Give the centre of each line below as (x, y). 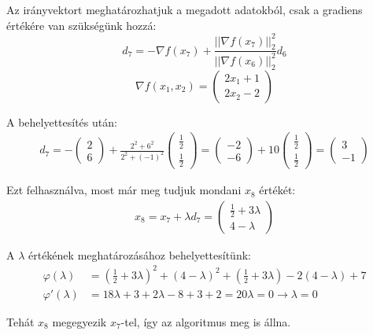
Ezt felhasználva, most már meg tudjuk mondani (124, 190)
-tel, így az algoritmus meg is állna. (206, 321)
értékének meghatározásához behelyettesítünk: (140, 254)
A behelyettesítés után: (62, 121)
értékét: (277, 190)
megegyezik (79, 321)
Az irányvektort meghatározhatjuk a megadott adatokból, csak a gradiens (185, 9)
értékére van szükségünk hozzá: (81, 25)
